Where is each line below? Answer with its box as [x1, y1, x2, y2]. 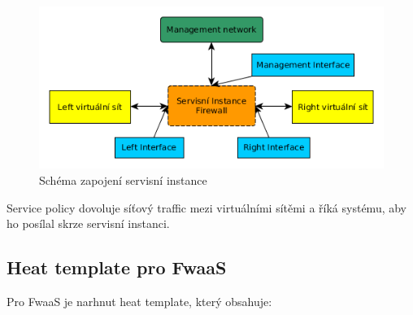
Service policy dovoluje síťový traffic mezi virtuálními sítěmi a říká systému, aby [7, 199, 406, 216]
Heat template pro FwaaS [7, 255, 227, 280]
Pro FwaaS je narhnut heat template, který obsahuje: [7, 293, 272, 309]
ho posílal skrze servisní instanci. [7, 215, 170, 232]
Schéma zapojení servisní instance [39, 172, 207, 189]
